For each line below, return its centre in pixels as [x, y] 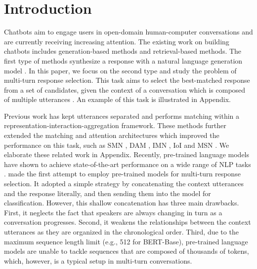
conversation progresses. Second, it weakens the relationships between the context [128, 222]
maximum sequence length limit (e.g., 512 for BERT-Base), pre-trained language [126, 241]
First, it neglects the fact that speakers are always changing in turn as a [113, 212]
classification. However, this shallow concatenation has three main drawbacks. [122, 203]
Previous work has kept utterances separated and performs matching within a [122, 116]
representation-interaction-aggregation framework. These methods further [115, 125]
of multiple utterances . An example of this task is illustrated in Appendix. [117, 99]
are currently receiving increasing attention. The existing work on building [117, 41]
